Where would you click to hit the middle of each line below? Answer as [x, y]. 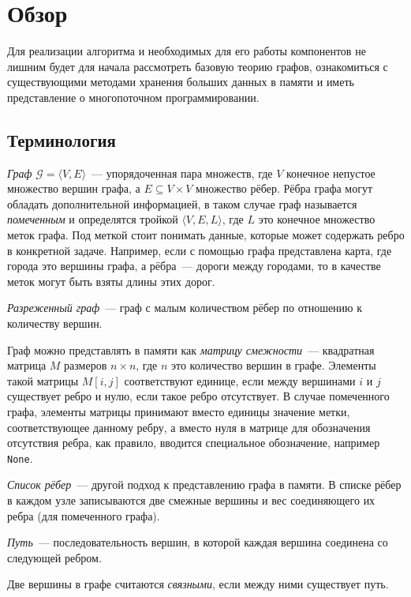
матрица [27, 365]
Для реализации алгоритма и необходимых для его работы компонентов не [187, 51]
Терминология [62, 139]
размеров [86, 365]
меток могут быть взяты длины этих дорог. [111, 281]
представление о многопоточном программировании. [133, 97]
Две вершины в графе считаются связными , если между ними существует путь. [198, 584]
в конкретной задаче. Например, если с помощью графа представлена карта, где [200, 250]
